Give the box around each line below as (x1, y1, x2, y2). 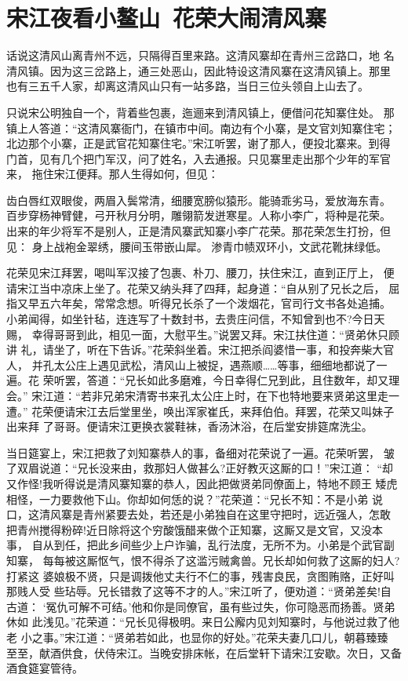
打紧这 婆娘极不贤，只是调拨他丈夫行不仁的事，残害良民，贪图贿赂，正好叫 (6, 567, 395, 584)
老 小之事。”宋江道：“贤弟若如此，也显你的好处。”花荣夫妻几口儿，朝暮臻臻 (6, 628, 388, 645)
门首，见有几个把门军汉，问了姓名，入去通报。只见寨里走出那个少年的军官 (6, 150, 391, 166)
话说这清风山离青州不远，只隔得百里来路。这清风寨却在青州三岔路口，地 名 (6, 47, 395, 64)
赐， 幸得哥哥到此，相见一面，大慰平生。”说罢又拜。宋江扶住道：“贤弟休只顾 (6, 326, 399, 342)
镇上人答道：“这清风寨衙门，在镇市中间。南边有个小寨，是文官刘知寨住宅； (6, 119, 396, 136)
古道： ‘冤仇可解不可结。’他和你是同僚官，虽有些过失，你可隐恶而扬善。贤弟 (6, 598, 395, 614)
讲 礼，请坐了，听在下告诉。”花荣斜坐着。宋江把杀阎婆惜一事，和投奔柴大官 (6, 341, 395, 358)
